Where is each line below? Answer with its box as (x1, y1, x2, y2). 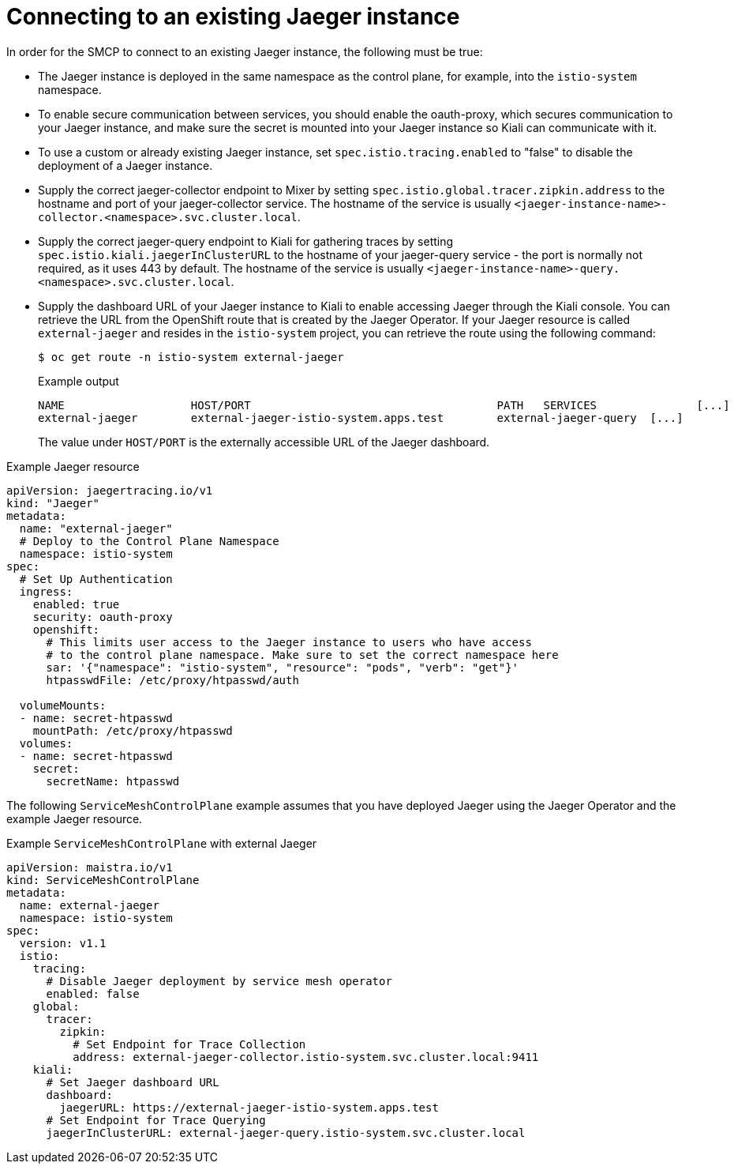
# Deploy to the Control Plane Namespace (19, 534, 279, 547)
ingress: (19, 585, 73, 598)
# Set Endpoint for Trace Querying (46, 1113, 266, 1127)
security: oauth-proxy (32, 610, 173, 623)
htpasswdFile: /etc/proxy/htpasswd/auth (46, 673, 299, 687)
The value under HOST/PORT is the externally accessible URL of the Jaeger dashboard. (38, 435, 490, 449)
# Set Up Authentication (19, 572, 173, 585)
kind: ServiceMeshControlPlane (6, 873, 200, 886)
